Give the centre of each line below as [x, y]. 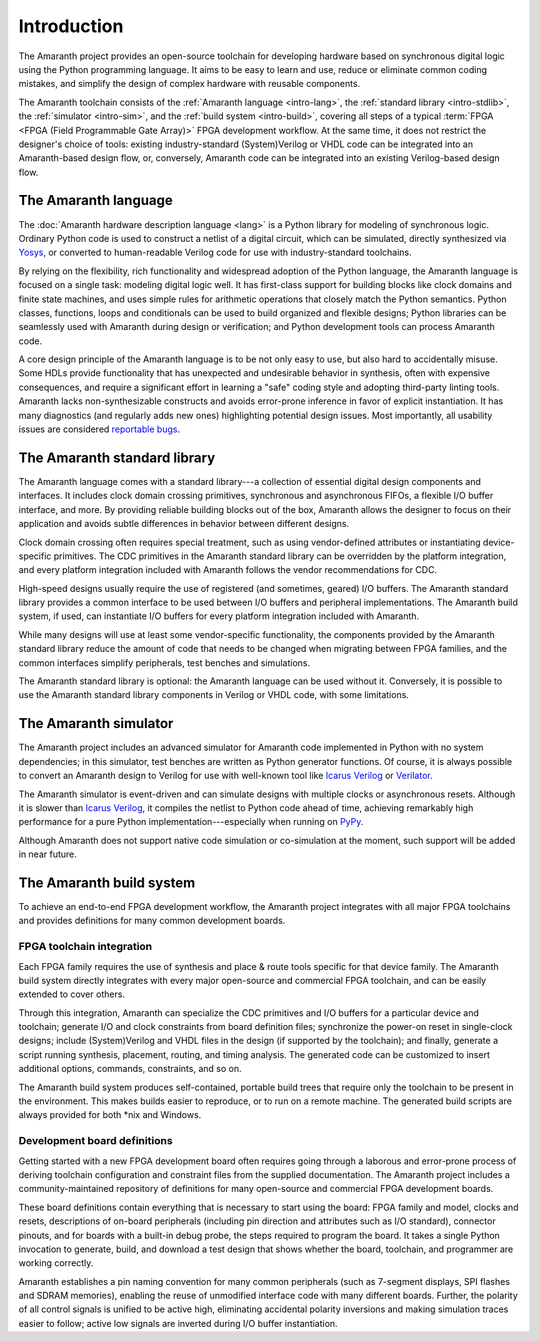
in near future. [47, 854]
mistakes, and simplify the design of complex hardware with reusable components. [189, 84]
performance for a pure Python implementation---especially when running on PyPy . [191, 822]
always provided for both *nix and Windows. [110, 1115]
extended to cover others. [71, 994]
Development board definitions [96, 1141]
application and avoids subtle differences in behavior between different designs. [184, 524]
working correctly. [56, 1263]
